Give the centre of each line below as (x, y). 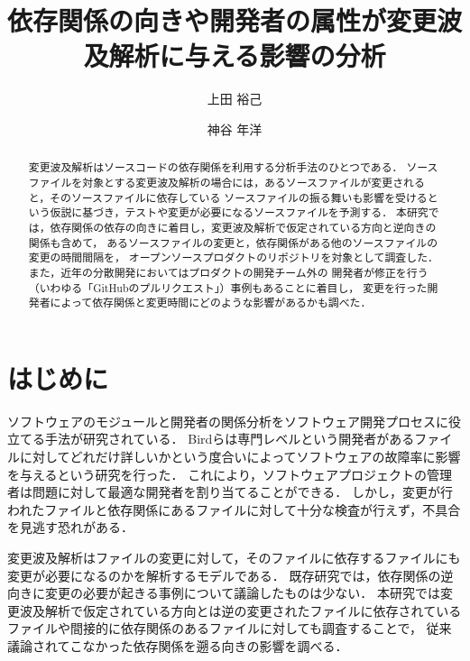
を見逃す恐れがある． (70, 527)
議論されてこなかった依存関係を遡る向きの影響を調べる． (178, 645)
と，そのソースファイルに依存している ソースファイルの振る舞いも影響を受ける (228, 197)
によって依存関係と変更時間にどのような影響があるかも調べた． (211, 303)
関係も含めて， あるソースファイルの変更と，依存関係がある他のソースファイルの (233, 242)
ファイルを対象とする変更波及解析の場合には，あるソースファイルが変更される (226, 182)
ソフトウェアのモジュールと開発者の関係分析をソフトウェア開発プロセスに (228, 421)
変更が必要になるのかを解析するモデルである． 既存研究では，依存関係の (224, 575)
